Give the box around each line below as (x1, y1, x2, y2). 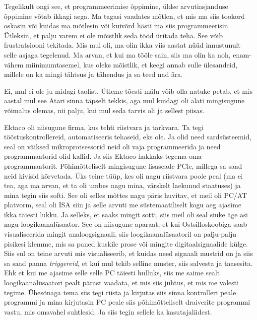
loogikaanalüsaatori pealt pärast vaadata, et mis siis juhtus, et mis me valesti (4, 277, 239, 288)
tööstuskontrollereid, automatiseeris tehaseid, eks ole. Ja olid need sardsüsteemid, (4, 131, 252, 142)
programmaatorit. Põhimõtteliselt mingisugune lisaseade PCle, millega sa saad (4, 160, 242, 171)
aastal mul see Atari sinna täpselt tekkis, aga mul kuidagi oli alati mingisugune (4, 95, 245, 106)
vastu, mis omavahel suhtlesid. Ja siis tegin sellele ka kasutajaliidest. (4, 306, 212, 317)
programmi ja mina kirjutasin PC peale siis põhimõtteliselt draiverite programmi (4, 297, 250, 307)
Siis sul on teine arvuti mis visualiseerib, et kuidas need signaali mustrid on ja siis (4, 248, 253, 258)
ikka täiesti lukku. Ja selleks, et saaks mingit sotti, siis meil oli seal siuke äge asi (4, 209, 248, 219)
